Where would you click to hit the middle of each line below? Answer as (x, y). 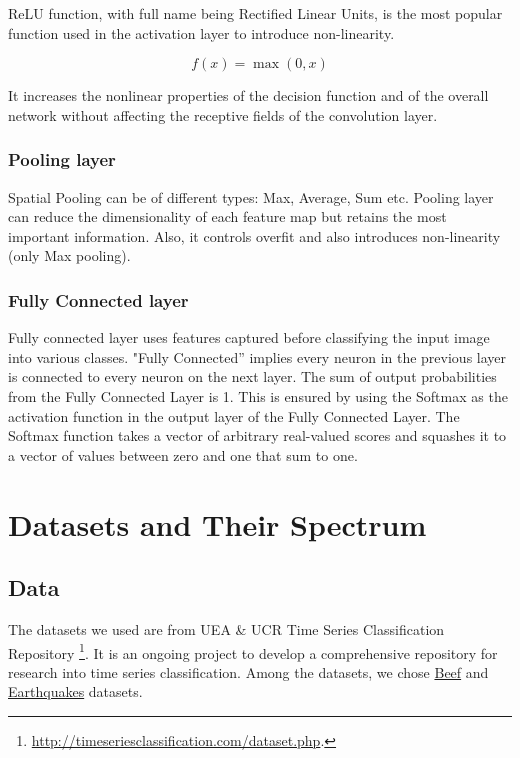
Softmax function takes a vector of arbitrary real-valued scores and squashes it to (257, 435)
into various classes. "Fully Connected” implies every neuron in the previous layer (257, 356)
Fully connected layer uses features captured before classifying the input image (249, 337)
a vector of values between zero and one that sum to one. (183, 454)
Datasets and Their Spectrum (217, 523)
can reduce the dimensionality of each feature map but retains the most (227, 216)
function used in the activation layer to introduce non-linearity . (201, 32)
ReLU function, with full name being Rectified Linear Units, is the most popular (255, 13)
